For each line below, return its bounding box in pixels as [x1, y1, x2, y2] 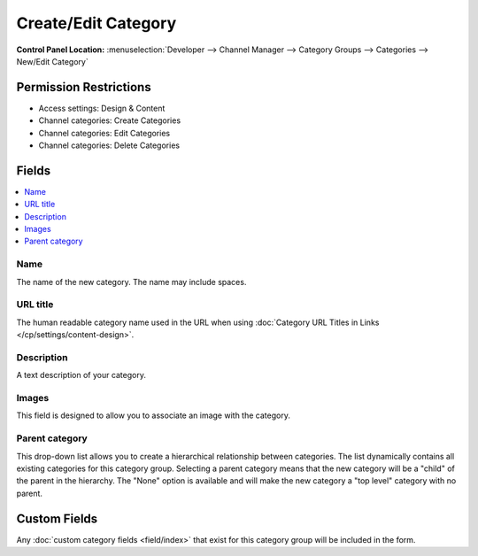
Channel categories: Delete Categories [38, 140, 181, 151]
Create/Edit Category [16, 13, 177, 33]
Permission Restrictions [16, 80, 151, 95]
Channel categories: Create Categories [38, 115, 181, 126]
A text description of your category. [16, 370, 146, 381]
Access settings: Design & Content [38, 103, 166, 113]
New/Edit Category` [16, 56, 89, 66]
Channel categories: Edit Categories [38, 127, 171, 138]
